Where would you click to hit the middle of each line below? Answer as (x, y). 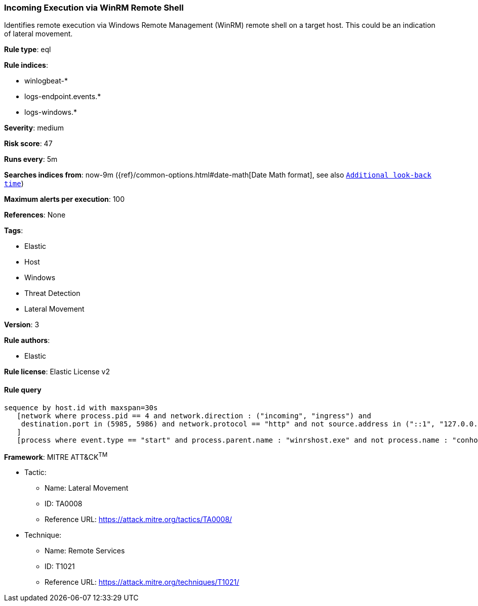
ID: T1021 (60, 567)
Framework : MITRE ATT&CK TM (56, 456)
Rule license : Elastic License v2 (57, 372)
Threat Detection (52, 293)
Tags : (14, 231)
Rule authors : (27, 340)
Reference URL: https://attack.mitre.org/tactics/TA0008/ (138, 520)
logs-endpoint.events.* (63, 97)
